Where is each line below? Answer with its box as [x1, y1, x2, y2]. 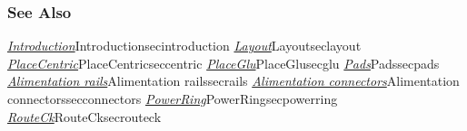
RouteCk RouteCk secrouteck [7, 107, 162, 126]
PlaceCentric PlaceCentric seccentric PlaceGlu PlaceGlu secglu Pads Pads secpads [7, 53, 440, 72]
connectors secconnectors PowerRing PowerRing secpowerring [7, 89, 338, 108]
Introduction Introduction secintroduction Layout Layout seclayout [7, 36, 362, 55]
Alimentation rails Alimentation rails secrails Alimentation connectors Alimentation [7, 71, 460, 90]
